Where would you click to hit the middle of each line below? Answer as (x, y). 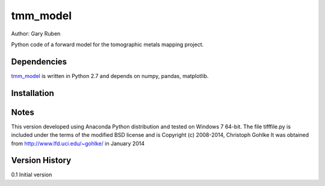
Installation (32, 93)
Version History (41, 160)
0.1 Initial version (32, 175)
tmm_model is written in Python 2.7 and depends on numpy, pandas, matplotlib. (110, 76)
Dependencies (39, 61)
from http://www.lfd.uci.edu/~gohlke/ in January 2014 (78, 143)
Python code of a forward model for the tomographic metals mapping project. (107, 44)
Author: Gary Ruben (36, 34)
